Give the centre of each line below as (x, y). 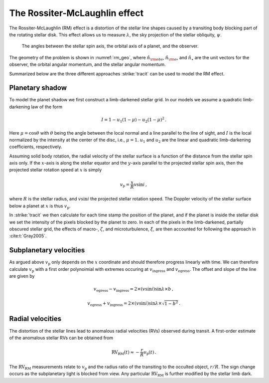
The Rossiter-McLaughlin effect (76, 13)
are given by (22, 276)
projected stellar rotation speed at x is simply (56, 170)
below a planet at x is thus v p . (40, 206)
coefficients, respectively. (36, 147)
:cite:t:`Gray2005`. (28, 236)
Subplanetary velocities (47, 250)
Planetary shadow (38, 88)
